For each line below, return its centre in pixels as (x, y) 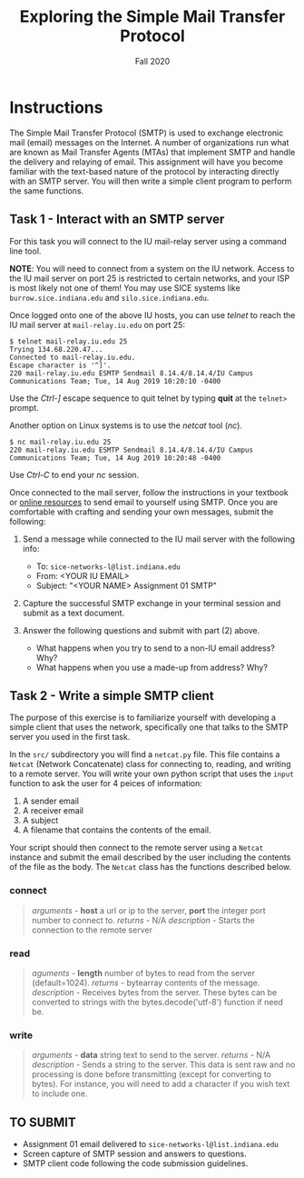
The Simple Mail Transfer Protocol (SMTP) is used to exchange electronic (147, 133)
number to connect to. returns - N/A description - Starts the (143, 920)
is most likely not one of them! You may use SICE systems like (125, 287)
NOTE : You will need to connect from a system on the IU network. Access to (152, 268)
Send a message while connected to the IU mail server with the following (159, 539)
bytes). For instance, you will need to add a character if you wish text (161, 1084)
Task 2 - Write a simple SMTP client (112, 696)
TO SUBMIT (43, 1122)
